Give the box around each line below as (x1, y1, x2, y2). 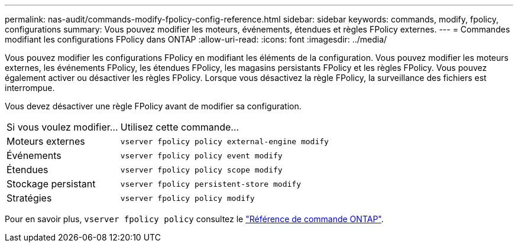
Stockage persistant (7, 178, 96, 190)
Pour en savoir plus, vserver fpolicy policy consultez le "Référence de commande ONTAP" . (5, 214, 384, 224)
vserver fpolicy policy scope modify (120, 165, 283, 174)
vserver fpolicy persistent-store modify (120, 179, 301, 188)
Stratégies (7, 192, 52, 204)
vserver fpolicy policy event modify (120, 151, 283, 160)
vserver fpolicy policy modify (120, 193, 255, 203)
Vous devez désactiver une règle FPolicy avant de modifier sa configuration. (5, 101, 302, 111)
